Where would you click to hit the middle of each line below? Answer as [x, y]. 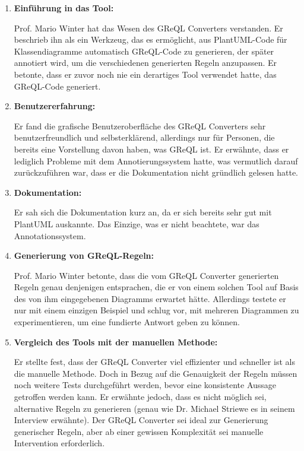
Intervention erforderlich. [59, 443]
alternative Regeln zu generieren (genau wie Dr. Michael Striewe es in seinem [154, 408]
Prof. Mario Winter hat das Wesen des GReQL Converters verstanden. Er [148, 28]
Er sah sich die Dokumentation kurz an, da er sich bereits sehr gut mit [143, 212]
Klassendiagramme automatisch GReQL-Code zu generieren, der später [144, 51]
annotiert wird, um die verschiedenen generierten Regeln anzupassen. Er [145, 63]
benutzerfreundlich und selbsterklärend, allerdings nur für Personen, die [144, 137]
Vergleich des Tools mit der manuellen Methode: [116, 342]
